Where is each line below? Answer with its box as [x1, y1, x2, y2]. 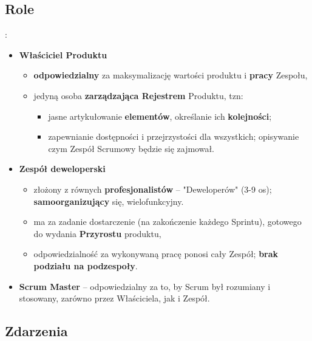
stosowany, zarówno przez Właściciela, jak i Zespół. [19, 292, 210, 305]
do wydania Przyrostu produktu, [33, 227, 161, 239]
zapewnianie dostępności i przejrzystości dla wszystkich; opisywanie [48, 130, 299, 143]
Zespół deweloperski [19, 162, 106, 175]
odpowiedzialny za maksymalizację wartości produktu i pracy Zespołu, [33, 69, 308, 81]
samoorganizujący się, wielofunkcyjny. [33, 195, 184, 207]
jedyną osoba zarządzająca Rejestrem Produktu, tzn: [33, 89, 243, 102]
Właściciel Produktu [19, 48, 107, 61]
